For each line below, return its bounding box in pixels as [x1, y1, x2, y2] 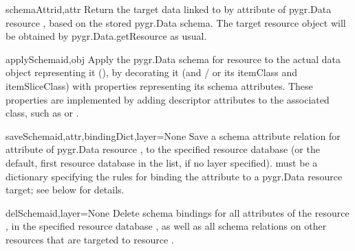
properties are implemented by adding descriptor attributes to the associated [6, 92, 330, 106]
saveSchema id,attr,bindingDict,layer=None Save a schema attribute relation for [6, 128, 341, 143]
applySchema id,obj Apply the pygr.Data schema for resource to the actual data [6, 51, 341, 66]
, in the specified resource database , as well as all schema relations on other [6, 219, 327, 233]
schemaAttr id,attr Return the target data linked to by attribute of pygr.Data [6, 2, 332, 16]
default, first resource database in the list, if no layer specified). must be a [6, 155, 318, 169]
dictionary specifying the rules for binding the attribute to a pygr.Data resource [6, 169, 343, 183]
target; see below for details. [6, 182, 125, 197]
